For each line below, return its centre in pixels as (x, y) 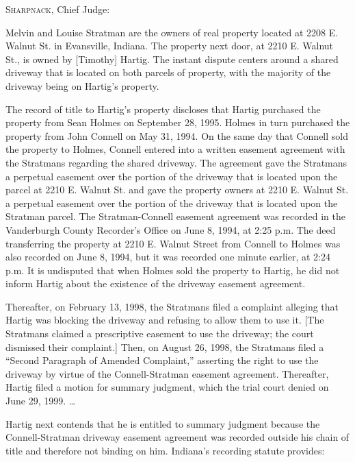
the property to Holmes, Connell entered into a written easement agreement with (175, 149)
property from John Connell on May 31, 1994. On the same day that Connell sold (177, 135)
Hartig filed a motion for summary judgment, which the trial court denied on (167, 387)
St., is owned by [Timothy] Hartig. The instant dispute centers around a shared (172, 59)
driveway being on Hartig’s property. (82, 85)
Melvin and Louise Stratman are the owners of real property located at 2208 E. (172, 32)
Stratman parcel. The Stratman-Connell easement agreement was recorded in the (175, 216)
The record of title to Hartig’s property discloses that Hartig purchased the (163, 109)
